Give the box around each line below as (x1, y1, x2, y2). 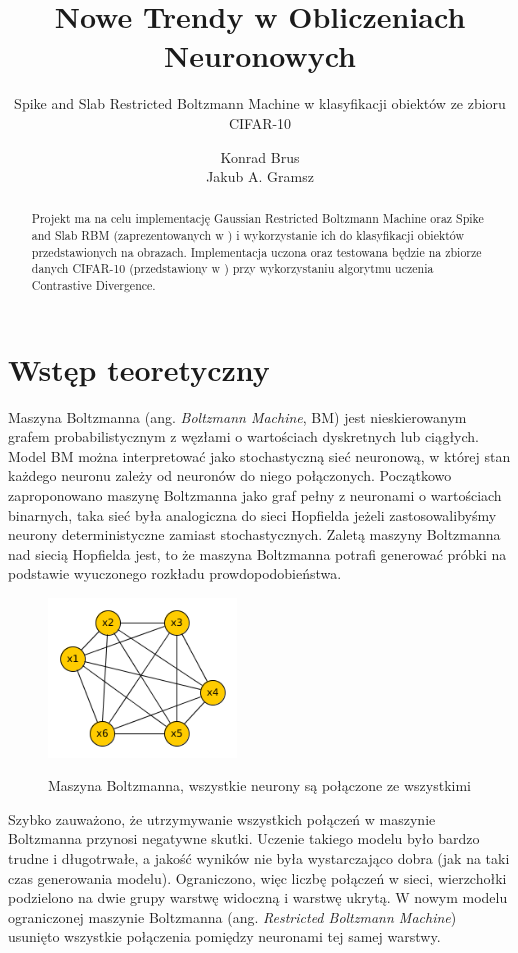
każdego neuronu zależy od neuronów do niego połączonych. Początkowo (8, 465, 452, 486)
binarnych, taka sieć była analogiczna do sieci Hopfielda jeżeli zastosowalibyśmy (8, 504, 497, 525)
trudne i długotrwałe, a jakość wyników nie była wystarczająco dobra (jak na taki (8, 847, 510, 868)
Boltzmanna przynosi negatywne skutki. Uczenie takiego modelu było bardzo (8, 828, 480, 849)
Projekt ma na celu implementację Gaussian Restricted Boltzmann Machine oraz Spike (31, 210, 484, 227)
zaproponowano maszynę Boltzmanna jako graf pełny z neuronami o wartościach (8, 485, 502, 506)
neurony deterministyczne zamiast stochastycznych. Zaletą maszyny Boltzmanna (8, 524, 501, 545)
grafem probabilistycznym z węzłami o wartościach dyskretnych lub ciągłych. (8, 426, 479, 447)
